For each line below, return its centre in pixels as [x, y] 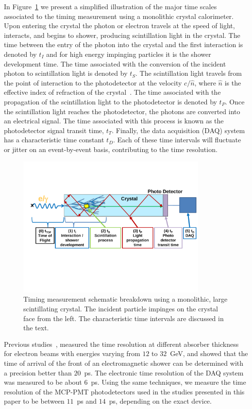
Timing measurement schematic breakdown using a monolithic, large [126, 299]
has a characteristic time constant [54, 140]
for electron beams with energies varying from [72, 353]
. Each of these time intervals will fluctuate [177, 140]
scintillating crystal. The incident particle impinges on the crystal [121, 308]
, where [205, 82]
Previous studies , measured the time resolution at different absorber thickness [121, 344]
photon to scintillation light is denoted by [66, 73]
